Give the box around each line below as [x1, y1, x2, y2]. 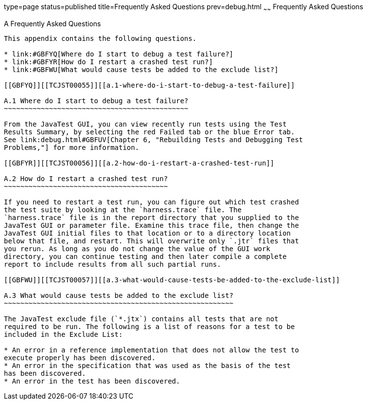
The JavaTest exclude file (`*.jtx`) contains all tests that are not [4, 314, 279, 323]
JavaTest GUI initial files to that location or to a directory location [4, 229, 291, 237]
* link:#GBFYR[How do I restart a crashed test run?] [4, 57, 213, 66]
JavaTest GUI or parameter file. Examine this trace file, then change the [4, 221, 299, 229]
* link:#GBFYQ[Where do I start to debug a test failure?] [4, 50, 234, 58]
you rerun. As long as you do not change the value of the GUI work [4, 244, 270, 253]
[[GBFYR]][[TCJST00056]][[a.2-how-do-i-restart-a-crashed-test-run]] [4, 159, 275, 167]
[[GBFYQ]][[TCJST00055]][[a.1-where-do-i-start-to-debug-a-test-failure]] [4, 81, 295, 89]
